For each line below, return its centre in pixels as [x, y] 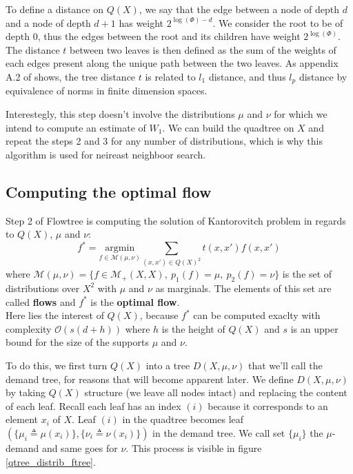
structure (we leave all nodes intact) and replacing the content [216, 392]
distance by [323, 76]
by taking [26, 392]
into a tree [168, 365]
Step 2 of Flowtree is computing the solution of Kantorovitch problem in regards [176, 220]
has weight [141, 22]
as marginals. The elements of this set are [243, 288]
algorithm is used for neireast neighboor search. [106, 154]
